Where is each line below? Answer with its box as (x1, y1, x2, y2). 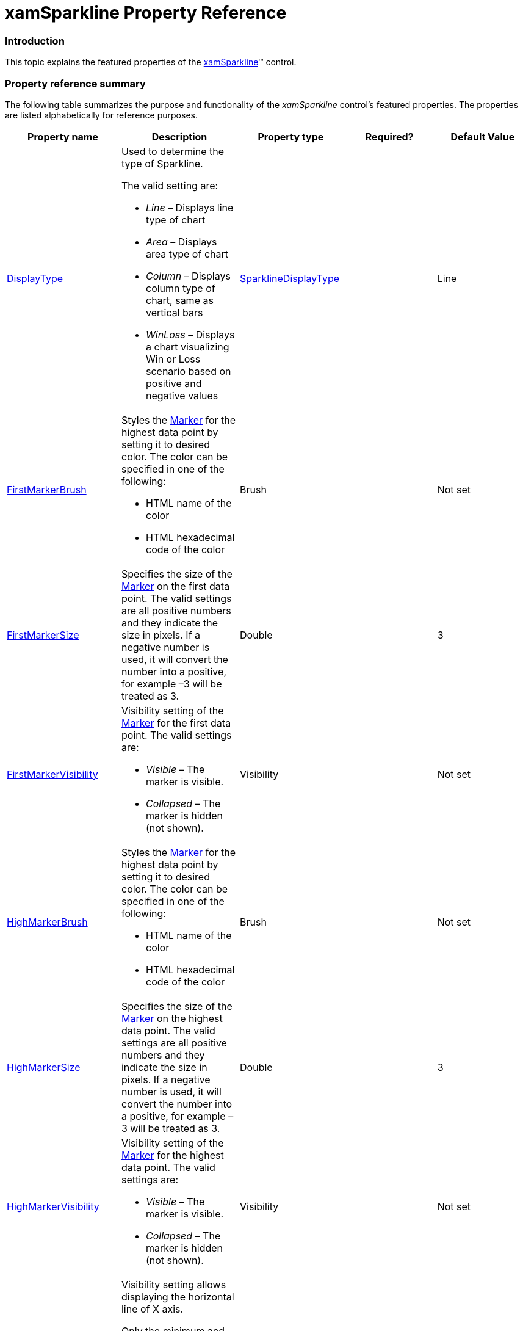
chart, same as (145, 294, 214, 306)
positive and (145, 377, 202, 390)
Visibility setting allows (121, 1278, 226, 1291)
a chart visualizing (145, 340, 229, 353)
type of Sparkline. (121, 157, 203, 170)
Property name (27, 130, 98, 143)
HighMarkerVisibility (7, 1200, 99, 1213)
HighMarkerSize (7, 1061, 81, 1073)
